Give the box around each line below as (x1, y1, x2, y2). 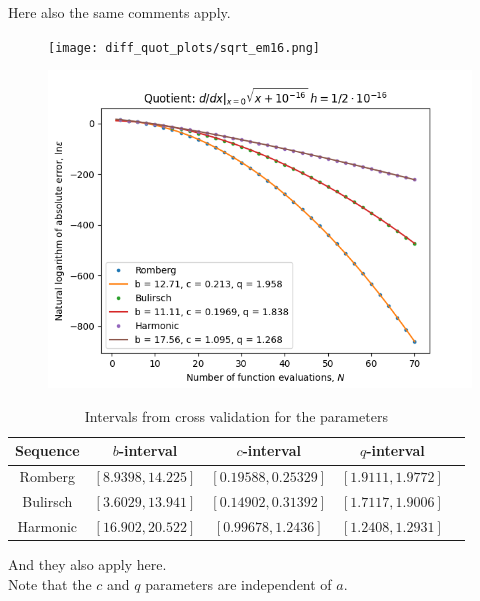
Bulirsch (22, 491, 73, 512)
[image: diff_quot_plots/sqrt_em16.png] (48, 40, 321, 55)
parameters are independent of (145, 573, 332, 594)
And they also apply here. (8, 554, 167, 575)
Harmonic (17, 515, 78, 536)
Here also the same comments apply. (8, 2, 231, 22)
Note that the (8, 573, 92, 594)
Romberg (19, 466, 76, 487)
